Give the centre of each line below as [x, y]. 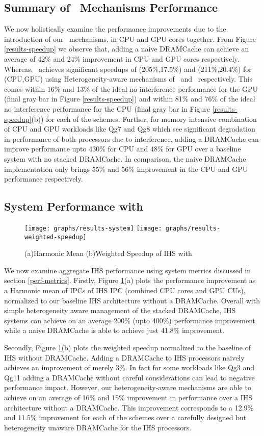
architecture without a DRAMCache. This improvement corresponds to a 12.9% [129, 407]
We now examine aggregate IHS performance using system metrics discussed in [128, 270]
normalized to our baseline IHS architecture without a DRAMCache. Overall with [132, 300]
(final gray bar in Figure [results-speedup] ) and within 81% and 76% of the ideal [130, 99]
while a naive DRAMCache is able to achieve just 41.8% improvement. [114, 330]
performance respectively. [44, 179]
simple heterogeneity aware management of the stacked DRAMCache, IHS [120, 310]
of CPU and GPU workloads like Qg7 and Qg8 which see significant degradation [130, 129]
